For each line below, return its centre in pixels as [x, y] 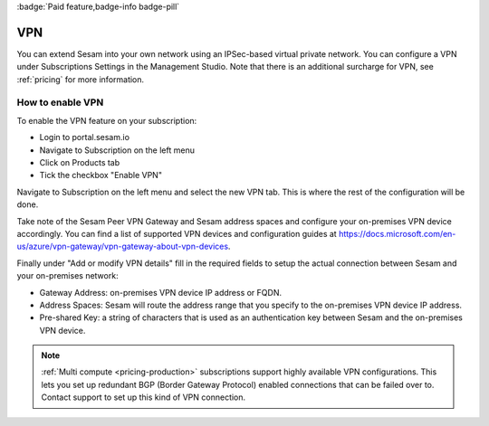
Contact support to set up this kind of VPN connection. [144, 397]
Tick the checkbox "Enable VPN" [101, 175]
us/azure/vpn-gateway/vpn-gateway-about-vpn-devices [123, 246]
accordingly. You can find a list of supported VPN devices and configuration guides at [177, 233]
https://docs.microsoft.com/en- [397, 233]
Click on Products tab [80, 162]
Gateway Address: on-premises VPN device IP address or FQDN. [161, 292]
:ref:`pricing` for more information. [81, 79]
